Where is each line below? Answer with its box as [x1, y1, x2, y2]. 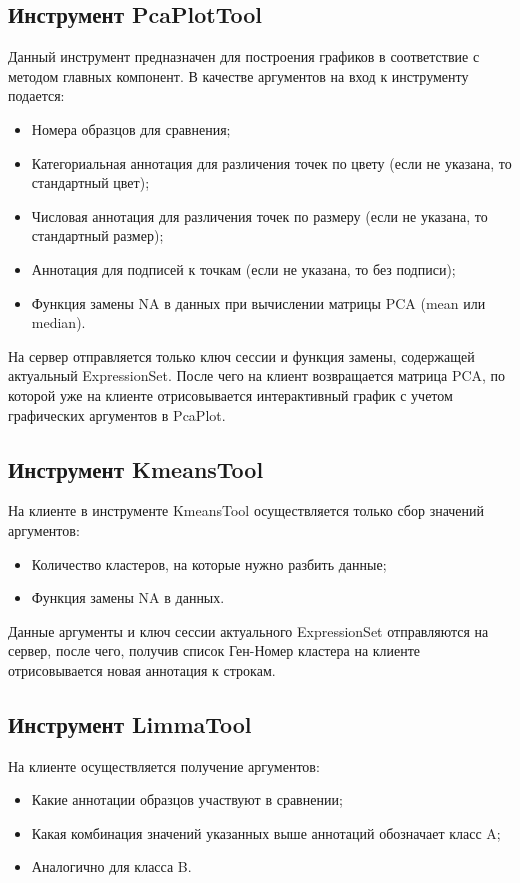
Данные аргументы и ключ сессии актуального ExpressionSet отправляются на [8, 620, 489, 641]
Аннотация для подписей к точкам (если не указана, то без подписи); [31, 258, 456, 279]
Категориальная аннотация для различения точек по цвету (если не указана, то [31, 152, 512, 173]
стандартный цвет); [31, 172, 150, 193]
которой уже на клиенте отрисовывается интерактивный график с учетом [8, 384, 453, 405]
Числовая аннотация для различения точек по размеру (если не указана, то [31, 205, 488, 226]
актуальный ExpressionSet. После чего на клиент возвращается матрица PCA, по [8, 365, 506, 386]
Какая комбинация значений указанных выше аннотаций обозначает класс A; [31, 822, 501, 843]
